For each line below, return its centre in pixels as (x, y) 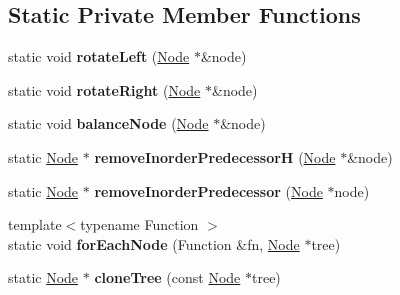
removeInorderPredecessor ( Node (208, 190)
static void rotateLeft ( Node (99, 56)
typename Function (139, 224)
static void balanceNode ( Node (108, 123)
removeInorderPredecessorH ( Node (215, 156)
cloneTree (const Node (167, 277)
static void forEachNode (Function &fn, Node (154, 243)
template (35, 224)
